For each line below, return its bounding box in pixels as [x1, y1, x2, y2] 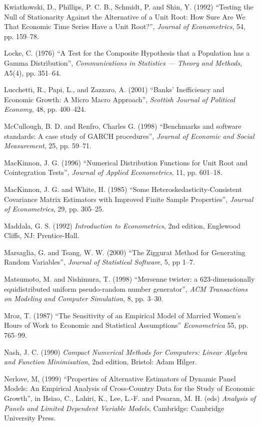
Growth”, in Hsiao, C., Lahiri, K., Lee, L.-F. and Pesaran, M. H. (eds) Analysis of [4, 393, 256, 403]
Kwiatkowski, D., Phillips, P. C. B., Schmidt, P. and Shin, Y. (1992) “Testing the [4, 2, 253, 12]
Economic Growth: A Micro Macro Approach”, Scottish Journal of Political [4, 94, 235, 104]
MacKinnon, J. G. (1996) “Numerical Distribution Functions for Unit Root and [4, 157, 247, 167]
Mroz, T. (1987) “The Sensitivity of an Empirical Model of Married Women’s [4, 310, 241, 320]
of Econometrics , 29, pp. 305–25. [4, 203, 104, 214]
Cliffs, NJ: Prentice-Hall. [4, 230, 79, 241]
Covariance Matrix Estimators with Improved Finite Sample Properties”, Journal [4, 193, 253, 204]
